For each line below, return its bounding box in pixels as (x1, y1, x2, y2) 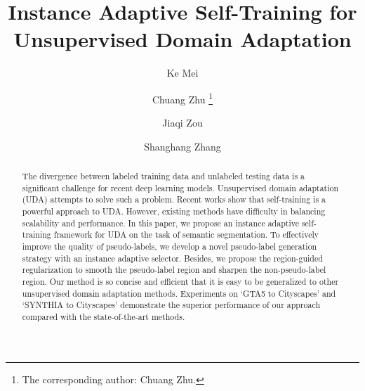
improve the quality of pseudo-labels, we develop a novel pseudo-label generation (22, 241, 317, 252)
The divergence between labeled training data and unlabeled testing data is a (22, 170, 305, 182)
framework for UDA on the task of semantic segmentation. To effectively (53, 229, 319, 241)
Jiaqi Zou (162, 115, 203, 130)
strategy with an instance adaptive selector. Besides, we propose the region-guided (22, 252, 323, 264)
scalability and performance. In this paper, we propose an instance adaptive (22, 217, 299, 229)
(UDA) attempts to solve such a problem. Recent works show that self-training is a (22, 193, 326, 205)
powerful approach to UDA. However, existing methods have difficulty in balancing (22, 205, 326, 217)
